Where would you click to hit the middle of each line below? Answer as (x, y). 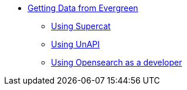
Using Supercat (81, 26)
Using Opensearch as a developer (117, 62)
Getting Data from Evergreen (83, 8)
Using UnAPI (76, 44)
